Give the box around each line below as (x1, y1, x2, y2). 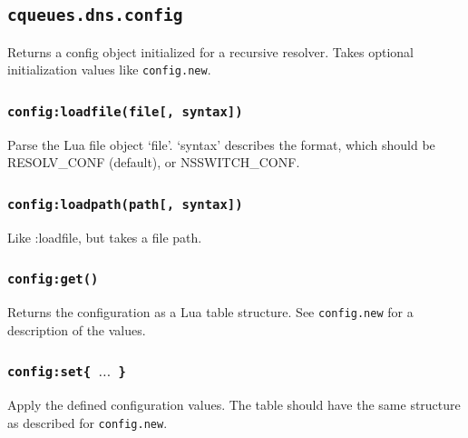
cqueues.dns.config (7, 5, 183, 25)
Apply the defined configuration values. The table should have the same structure (7, 395, 461, 414)
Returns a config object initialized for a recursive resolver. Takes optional (7, 42, 414, 61)
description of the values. (7, 320, 146, 339)
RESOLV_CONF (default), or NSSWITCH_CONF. (7, 153, 300, 172)
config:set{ (7, 364, 92, 380)
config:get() (7, 272, 99, 287)
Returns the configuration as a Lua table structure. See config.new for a (7, 303, 414, 322)
